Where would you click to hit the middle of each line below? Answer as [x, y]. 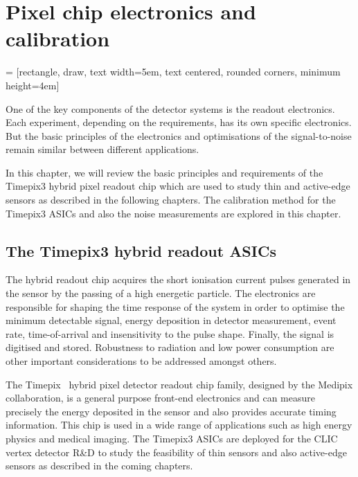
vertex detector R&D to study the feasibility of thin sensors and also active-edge [176, 452]
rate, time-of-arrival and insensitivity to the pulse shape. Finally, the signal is [170, 333]
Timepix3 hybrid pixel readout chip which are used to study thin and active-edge [178, 186]
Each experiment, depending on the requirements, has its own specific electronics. [179, 122]
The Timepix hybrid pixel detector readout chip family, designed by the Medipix [179, 384]
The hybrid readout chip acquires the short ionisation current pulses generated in [178, 279]
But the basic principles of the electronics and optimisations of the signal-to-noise [179, 135]
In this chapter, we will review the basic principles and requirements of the [164, 172]
